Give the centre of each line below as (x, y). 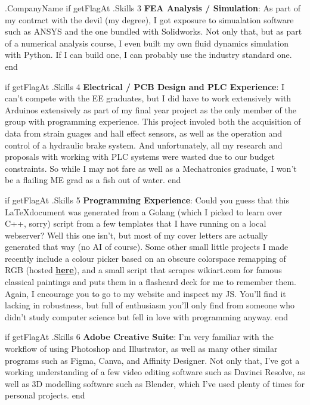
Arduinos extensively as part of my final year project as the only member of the (151, 109)
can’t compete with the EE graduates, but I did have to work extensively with (148, 98)
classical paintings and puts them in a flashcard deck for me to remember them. (151, 282)
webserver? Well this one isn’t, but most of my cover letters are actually (137, 235)
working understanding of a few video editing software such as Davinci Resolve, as (155, 372)
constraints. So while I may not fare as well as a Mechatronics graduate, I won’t (151, 168)
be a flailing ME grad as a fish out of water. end (93, 180)
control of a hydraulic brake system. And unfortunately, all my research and (144, 145)
